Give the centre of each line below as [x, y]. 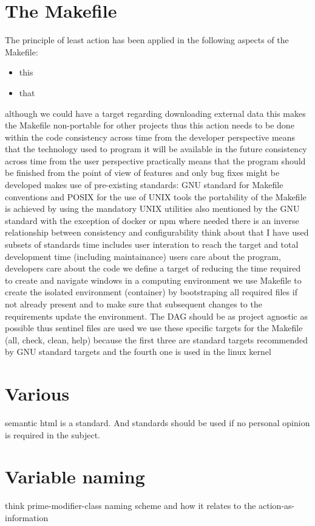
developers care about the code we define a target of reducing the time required [153, 268]
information [27, 517]
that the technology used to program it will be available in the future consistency [156, 149]
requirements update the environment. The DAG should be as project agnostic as [156, 316]
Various [37, 394]
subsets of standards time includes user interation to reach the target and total [152, 244]
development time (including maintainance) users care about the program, [143, 256]
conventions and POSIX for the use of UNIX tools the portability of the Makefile [156, 196]
